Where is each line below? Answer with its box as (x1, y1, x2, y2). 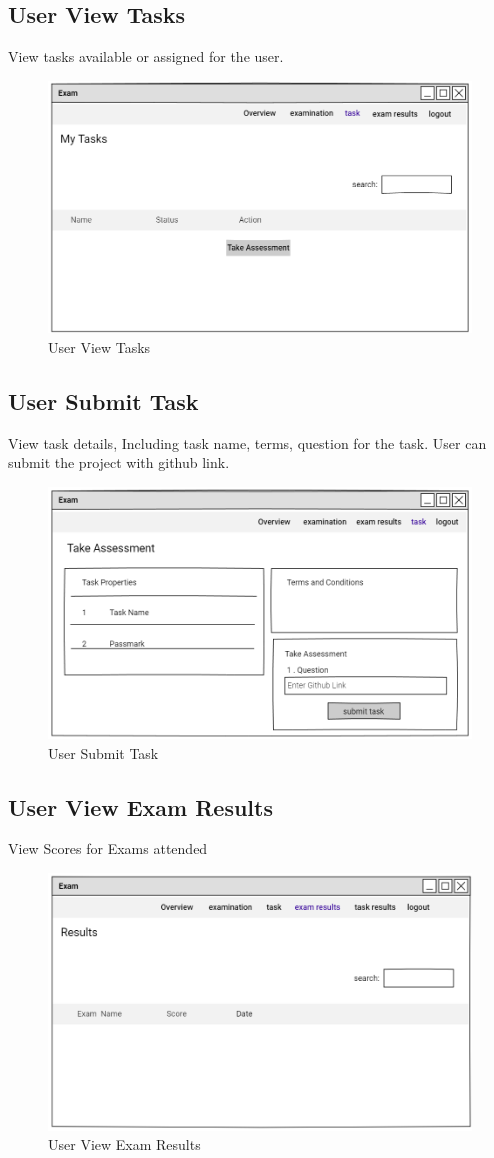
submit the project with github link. (8, 452, 230, 473)
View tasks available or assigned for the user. (8, 46, 284, 67)
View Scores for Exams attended (8, 838, 208, 859)
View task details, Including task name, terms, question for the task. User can (8, 432, 487, 453)
